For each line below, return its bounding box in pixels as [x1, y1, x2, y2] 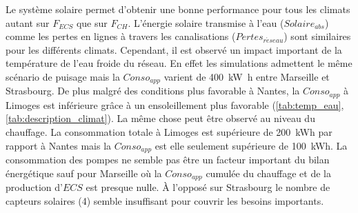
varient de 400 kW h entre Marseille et [163, 69, 330, 83]
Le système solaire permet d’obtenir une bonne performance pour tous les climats [6, 2, 350, 16]
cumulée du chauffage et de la [206, 165, 331, 180]
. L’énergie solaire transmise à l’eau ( [128, 15, 284, 30]
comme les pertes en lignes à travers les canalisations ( [6, 29, 236, 43]
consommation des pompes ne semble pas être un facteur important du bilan [6, 152, 330, 167]
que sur [76, 15, 108, 30]
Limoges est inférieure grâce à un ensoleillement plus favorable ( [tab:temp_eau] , [6, 97, 344, 112]
